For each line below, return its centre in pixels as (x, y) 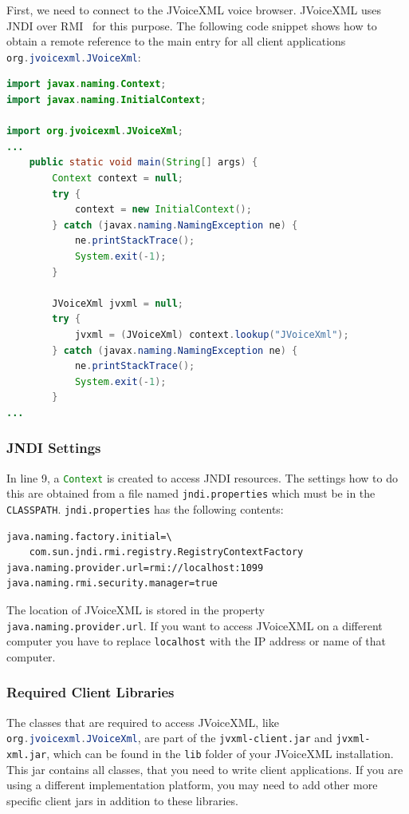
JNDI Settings (54, 448)
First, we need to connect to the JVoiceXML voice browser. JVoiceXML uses (194, 10)
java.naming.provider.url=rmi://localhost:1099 (135, 568)
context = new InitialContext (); (163, 210)
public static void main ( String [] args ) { (144, 163)
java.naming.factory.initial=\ (89, 536)
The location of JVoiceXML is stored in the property (136, 610)
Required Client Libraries (90, 692)
